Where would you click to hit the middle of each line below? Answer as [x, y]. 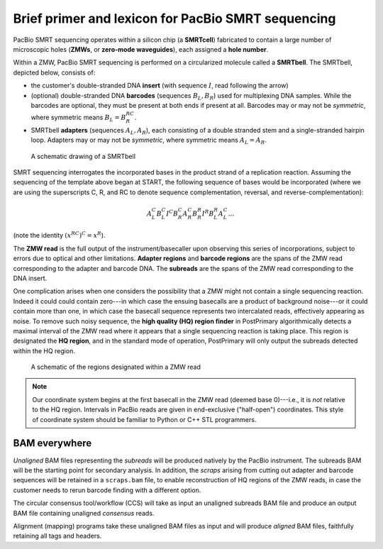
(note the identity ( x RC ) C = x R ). [59, 235]
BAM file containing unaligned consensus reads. [84, 513]
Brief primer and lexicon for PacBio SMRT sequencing [174, 18]
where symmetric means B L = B [78, 118]
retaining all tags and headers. [57, 536]
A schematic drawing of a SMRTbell [83, 156]
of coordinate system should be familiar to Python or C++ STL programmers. [144, 419]
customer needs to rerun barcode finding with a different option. [107, 490]
